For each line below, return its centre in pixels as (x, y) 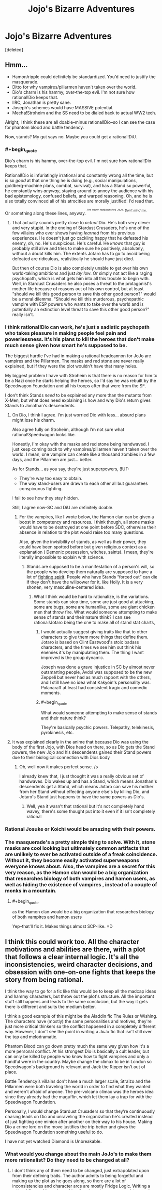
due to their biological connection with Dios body (61, 758)
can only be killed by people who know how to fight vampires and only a (77, 1057)
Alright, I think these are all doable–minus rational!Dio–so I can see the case (80, 122)
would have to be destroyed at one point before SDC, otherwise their (88, 527)
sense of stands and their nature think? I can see (82, 617)
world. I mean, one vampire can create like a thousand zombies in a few (83, 454)
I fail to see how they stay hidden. (45, 498)
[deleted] (14, 50)
